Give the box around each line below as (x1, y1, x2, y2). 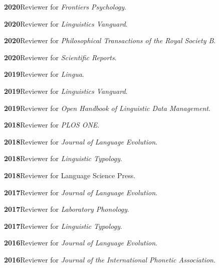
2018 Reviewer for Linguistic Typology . (4, 153, 122, 164)
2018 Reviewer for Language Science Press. (4, 170, 136, 180)
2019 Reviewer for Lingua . (4, 69, 84, 79)
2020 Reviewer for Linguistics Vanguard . (4, 18, 128, 29)
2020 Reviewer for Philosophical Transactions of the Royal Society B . (4, 35, 216, 46)
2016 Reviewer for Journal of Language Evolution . (4, 237, 157, 248)
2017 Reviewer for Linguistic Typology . (4, 220, 122, 231)
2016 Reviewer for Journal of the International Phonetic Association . (4, 254, 215, 264)
